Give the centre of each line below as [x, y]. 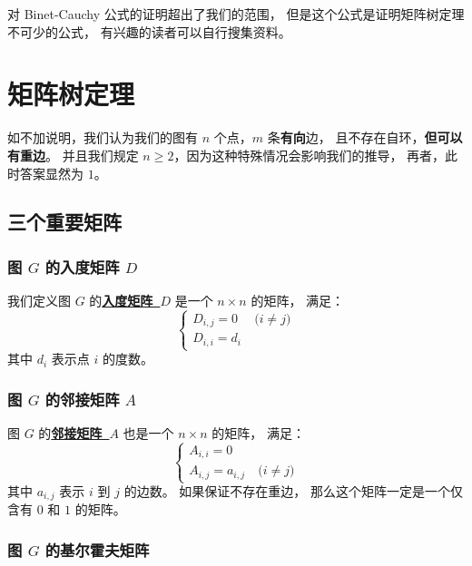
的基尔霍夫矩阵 [97, 550]
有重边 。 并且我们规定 [73, 155]
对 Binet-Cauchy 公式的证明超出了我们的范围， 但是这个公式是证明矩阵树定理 [236, 14]
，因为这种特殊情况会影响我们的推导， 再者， [310, 155]
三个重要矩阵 [64, 222]
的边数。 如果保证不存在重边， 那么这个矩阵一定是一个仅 [293, 491]
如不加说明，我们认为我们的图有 [103, 137]
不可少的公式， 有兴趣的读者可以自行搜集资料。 [149, 31]
